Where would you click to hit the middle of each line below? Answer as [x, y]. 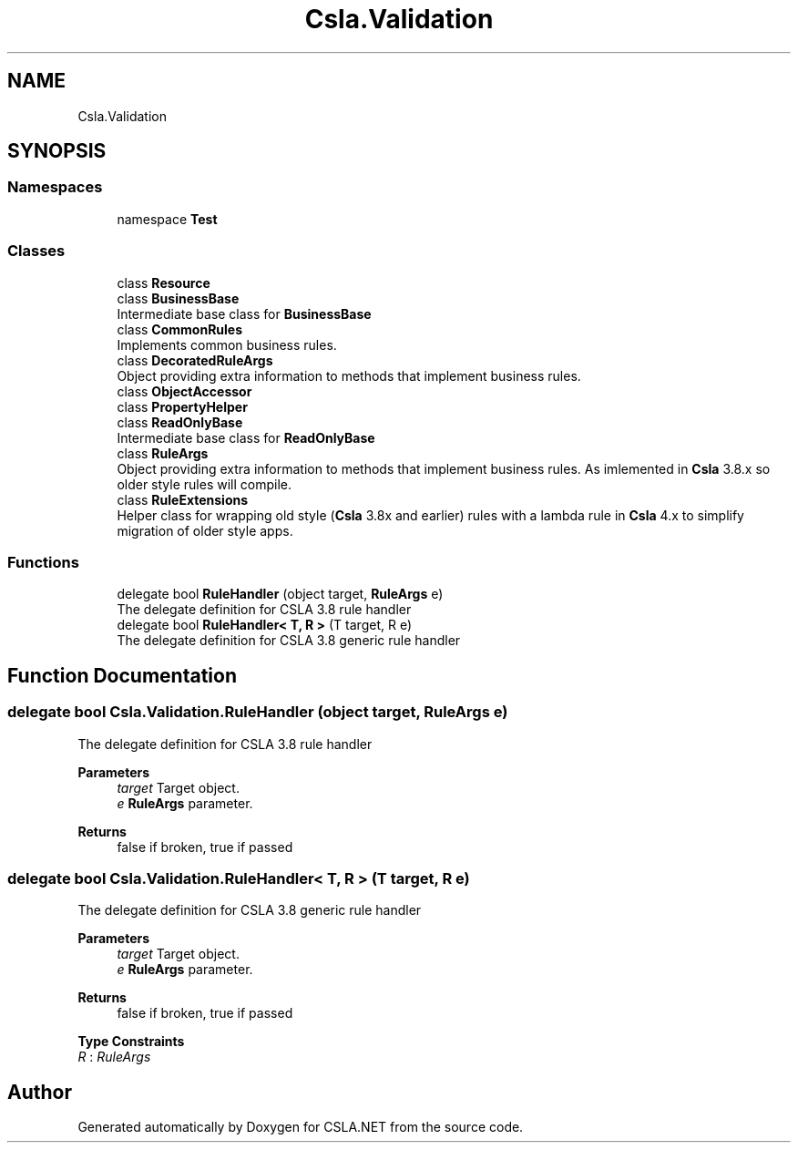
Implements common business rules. [227, 344]
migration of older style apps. [205, 530]
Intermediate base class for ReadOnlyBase [246, 437]
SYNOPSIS [57, 151]
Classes [36, 251]
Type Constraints [131, 1042]
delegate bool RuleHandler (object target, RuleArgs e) [280, 594]
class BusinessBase [178, 298]
